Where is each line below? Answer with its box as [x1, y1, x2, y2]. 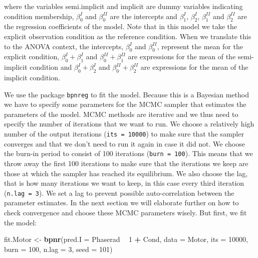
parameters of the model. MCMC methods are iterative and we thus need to [4, 108, 238, 119]
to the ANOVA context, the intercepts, [4, 41, 124, 51]
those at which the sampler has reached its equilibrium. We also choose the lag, [4, 168, 248, 178]
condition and [30, 62, 72, 72]
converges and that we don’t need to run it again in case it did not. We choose [4, 138, 245, 149]
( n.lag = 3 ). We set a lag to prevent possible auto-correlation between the [4, 187, 234, 198]
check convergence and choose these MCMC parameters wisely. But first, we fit [4, 207, 247, 217]
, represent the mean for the [157, 41, 243, 51]
